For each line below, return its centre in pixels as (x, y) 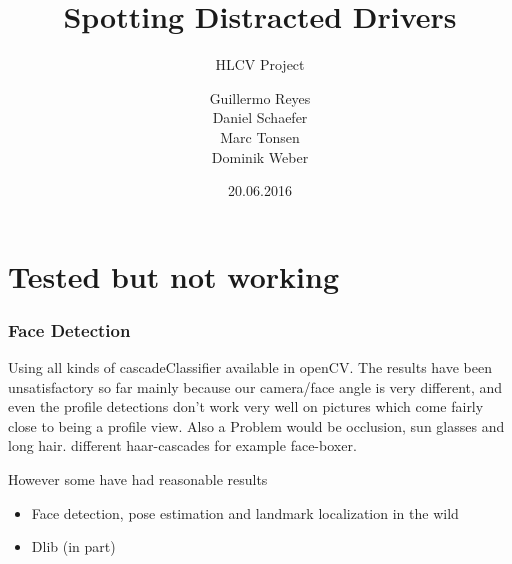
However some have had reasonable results (138, 479)
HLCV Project (260, 64)
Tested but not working (173, 275)
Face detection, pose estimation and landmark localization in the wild (245, 512)
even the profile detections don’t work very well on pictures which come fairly (246, 406)
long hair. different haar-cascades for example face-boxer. (182, 445)
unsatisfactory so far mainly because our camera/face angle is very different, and (255, 386)
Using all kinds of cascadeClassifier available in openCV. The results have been (250, 367)
